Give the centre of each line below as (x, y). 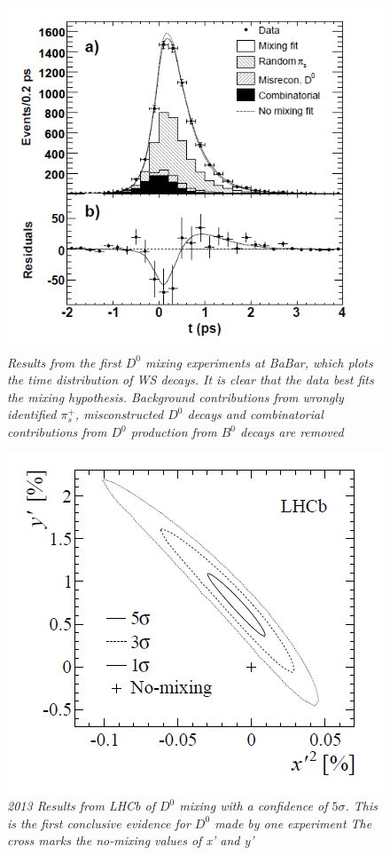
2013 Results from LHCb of (81, 806)
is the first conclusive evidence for (99, 823)
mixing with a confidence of (253, 806)
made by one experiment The (293, 823)
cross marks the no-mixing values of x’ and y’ (131, 840)
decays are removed (292, 432)
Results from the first (64, 362)
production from (174, 432)
